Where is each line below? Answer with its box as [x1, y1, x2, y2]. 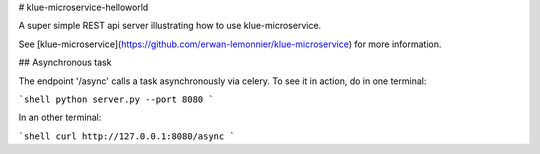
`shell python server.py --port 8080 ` [18, 93, 214, 105]
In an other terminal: [18, 111, 102, 124]
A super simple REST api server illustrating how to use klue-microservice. [18, 20, 322, 32]
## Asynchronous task [18, 56, 112, 69]
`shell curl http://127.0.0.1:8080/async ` [18, 130, 235, 142]
